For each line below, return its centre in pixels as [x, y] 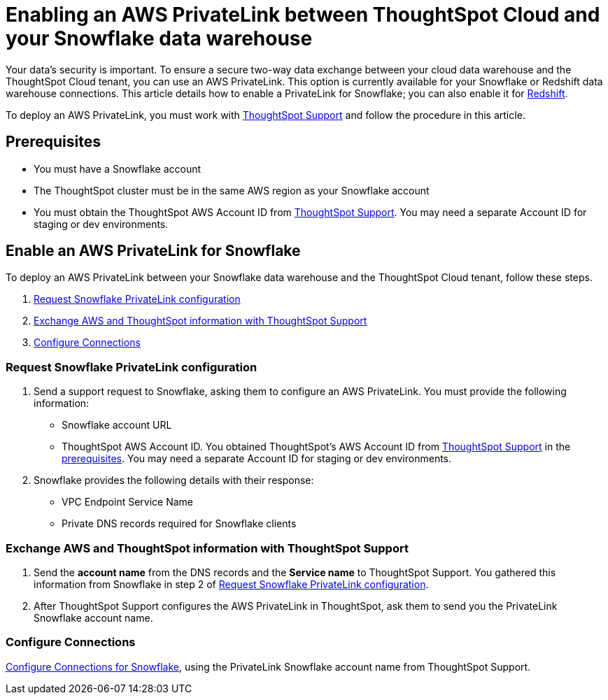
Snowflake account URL [117, 425]
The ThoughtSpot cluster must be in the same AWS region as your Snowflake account [232, 190]
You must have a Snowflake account [118, 169]
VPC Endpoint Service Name [127, 502]
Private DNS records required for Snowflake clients [179, 524]
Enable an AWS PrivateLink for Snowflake [153, 251]
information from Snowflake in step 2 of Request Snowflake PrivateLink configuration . [231, 584]
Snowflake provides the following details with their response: [174, 480]
